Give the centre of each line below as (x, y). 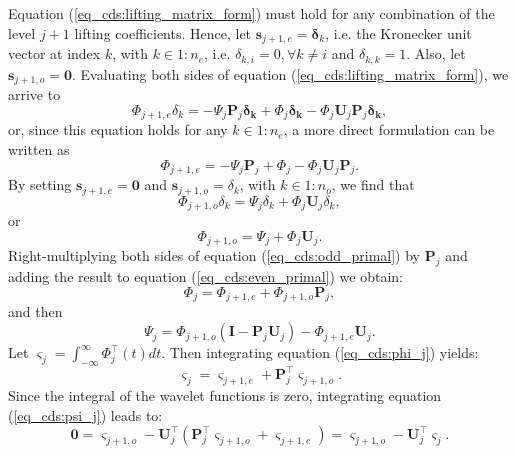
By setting (40, 184)
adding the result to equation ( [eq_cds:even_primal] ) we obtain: (205, 276)
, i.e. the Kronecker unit (398, 32)
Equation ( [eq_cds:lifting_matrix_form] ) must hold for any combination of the (251, 13)
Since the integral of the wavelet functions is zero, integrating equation (225, 395)
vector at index (54, 53)
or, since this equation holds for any (118, 129)
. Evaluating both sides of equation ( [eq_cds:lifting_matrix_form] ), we (290, 73)
